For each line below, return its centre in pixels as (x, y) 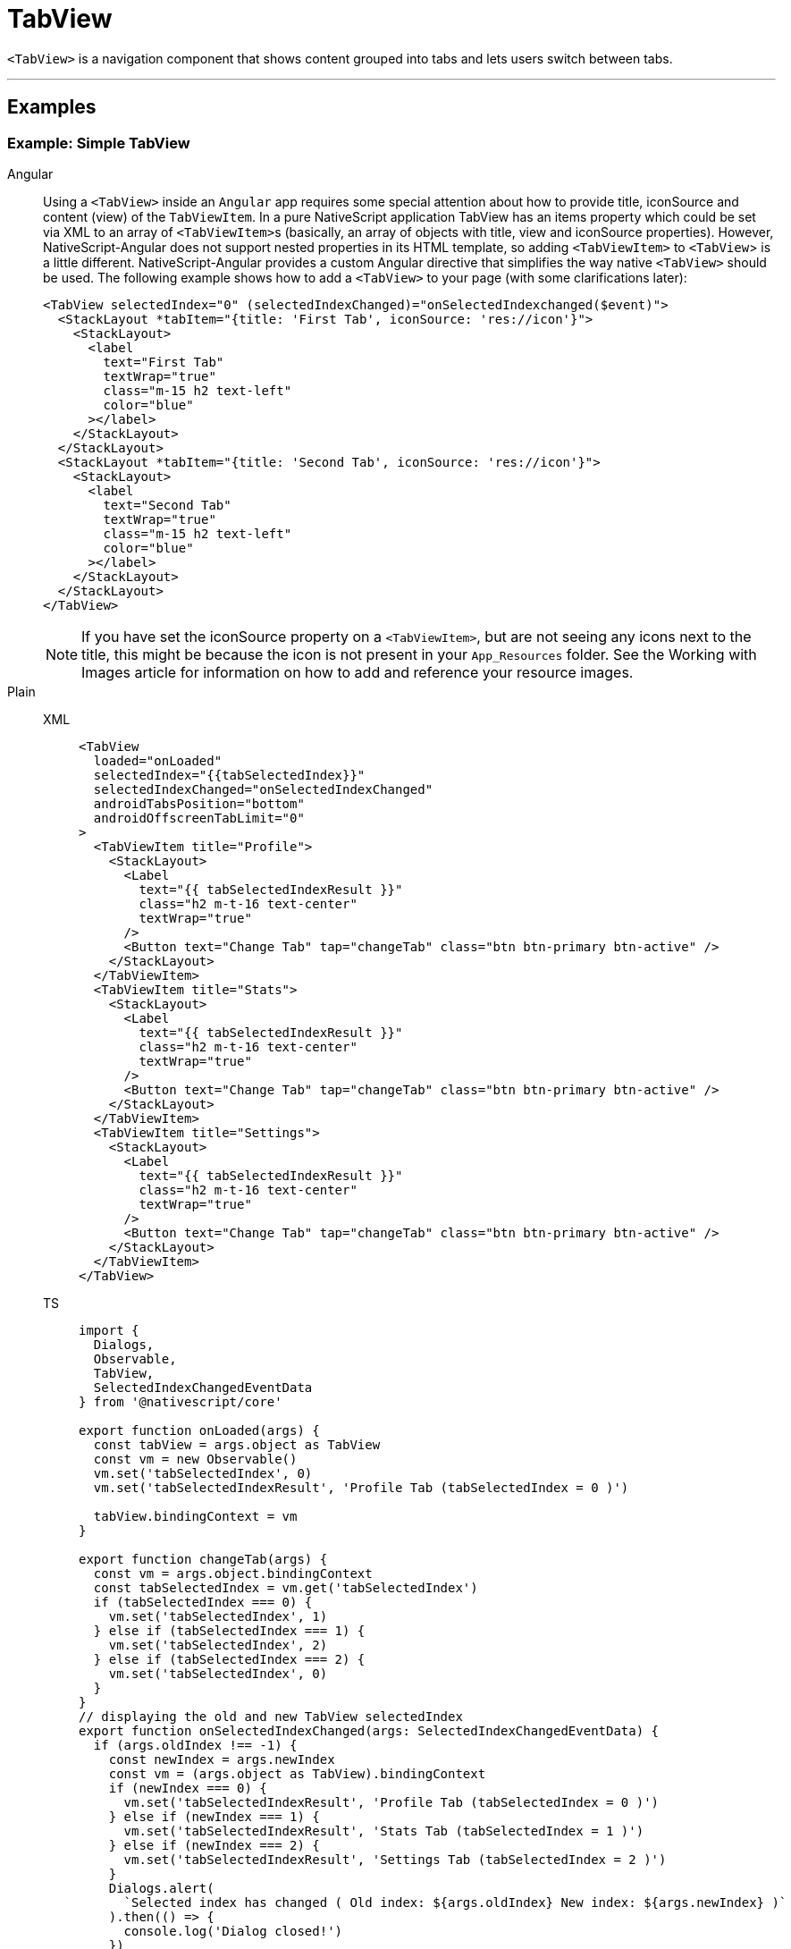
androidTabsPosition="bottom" (199, 803)
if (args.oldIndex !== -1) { (195, 1745)
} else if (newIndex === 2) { (214, 1845)
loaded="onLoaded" (158, 760)
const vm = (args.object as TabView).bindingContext (297, 1773)
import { (109, 1330)
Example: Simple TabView (99, 143)
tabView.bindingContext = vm (195, 1516)
